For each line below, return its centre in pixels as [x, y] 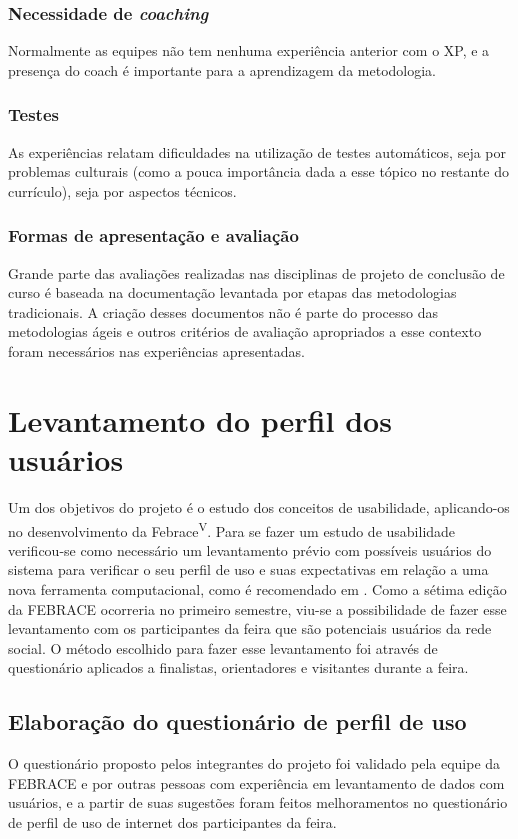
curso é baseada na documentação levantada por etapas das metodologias [232, 292]
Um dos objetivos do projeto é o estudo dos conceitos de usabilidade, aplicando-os [259, 506]
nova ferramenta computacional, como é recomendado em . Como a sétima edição [257, 588]
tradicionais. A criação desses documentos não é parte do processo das [223, 311]
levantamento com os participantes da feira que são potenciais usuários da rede [250, 628]
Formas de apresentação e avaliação [153, 235]
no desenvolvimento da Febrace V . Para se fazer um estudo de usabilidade [232, 529]
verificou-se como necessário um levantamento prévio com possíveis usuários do [250, 549]
